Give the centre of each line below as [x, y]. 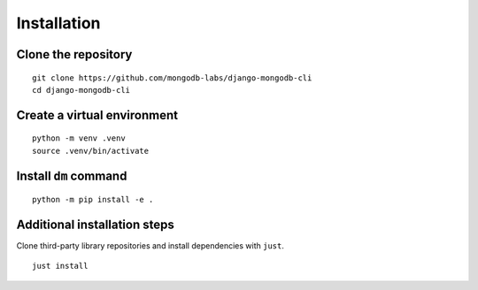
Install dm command [72, 176]
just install [60, 266]
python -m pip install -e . [93, 200]
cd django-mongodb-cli [81, 90]
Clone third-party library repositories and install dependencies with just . [150, 246]
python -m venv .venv [79, 138]
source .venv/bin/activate [91, 151]
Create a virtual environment [97, 115]
